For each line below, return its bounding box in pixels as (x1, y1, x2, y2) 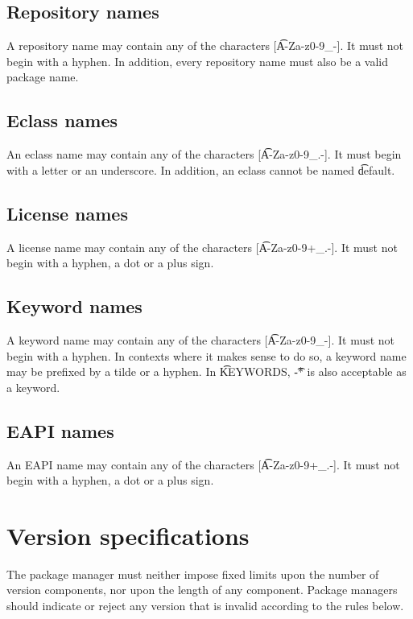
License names (6, 200, 128, 225)
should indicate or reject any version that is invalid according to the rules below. (6, 597, 404, 614)
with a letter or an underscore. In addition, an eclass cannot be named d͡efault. (6, 161, 395, 178)
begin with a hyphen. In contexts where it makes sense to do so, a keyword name (6, 347, 407, 364)
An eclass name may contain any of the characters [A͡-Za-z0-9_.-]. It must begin (6, 146, 402, 163)
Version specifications (6, 518, 250, 551)
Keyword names (6, 294, 142, 319)
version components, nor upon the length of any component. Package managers (6, 581, 398, 598)
